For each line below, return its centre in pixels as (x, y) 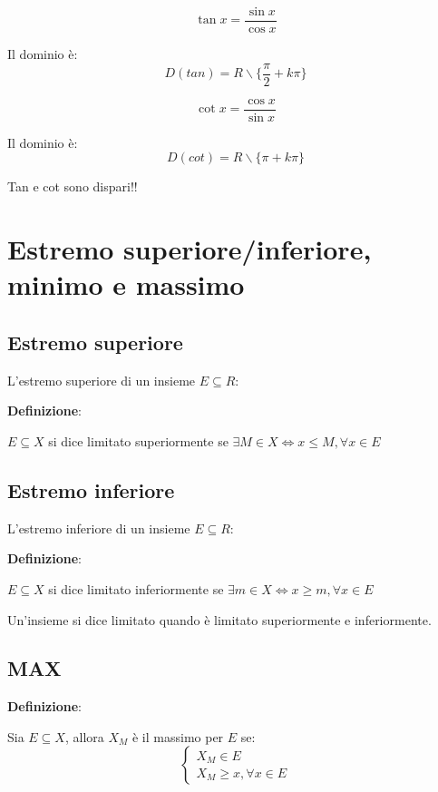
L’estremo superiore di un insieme (102, 380)
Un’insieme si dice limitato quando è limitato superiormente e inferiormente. (219, 619)
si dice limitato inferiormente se (136, 588)
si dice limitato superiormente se (138, 440)
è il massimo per (178, 736)
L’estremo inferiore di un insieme (99, 528)
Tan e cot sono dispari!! (73, 186)
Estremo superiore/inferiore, (190, 249)
